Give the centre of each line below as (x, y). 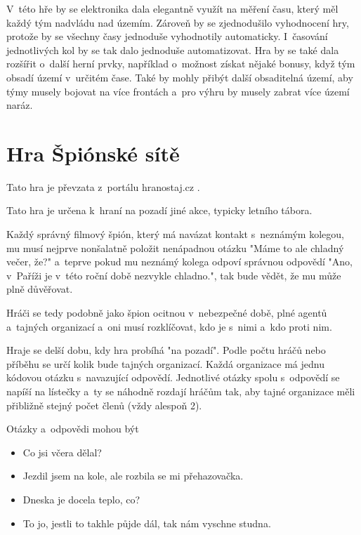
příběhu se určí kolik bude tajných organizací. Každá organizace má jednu (165, 363)
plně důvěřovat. (40, 289)
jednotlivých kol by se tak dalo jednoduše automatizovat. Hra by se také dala (173, 49)
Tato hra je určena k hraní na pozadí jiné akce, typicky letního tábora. (159, 210)
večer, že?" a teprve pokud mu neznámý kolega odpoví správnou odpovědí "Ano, (179, 262)
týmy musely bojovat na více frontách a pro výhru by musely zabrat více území (178, 91)
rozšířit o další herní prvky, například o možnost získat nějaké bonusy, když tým (181, 64)
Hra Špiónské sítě (93, 153)
